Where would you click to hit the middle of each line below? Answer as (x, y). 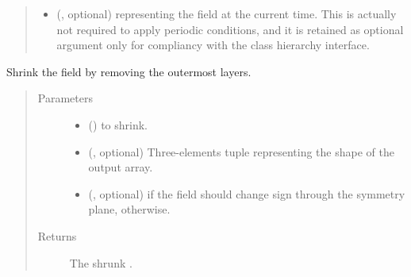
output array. (121, 167)
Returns (57, 235)
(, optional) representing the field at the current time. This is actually (227, 13)
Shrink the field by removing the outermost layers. (129, 71)
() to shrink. (118, 124)
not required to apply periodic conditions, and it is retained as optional (230, 29)
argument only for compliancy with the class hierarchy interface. (213, 45)
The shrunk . (101, 262)
